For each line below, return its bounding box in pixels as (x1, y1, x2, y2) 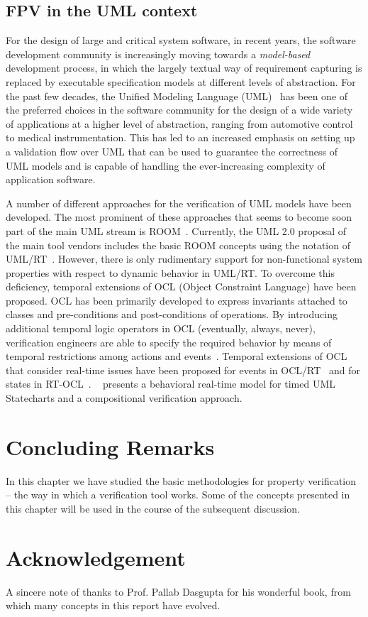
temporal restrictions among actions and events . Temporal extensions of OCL (6, 349, 347, 364)
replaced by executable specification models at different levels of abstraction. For (6, 74, 356, 89)
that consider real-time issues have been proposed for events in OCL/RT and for (6, 362, 360, 377)
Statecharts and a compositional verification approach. (6, 391, 242, 405)
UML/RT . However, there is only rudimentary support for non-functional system (6, 251, 363, 266)
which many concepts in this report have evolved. (6, 598, 221, 613)
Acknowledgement (6, 542, 186, 572)
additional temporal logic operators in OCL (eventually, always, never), (6, 321, 316, 336)
